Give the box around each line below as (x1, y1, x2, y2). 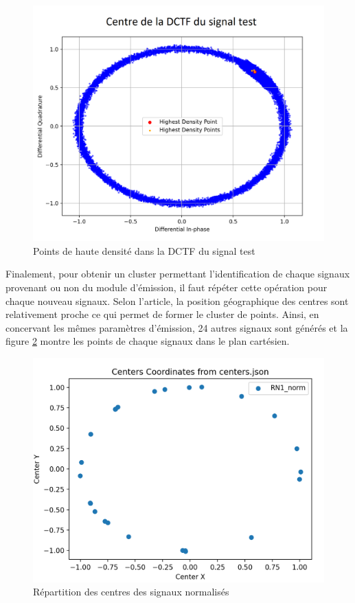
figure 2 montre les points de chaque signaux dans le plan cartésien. (5, 334, 290, 348)
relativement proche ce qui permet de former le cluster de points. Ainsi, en (5, 307, 319, 321)
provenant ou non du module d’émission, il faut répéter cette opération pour (5, 280, 328, 295)
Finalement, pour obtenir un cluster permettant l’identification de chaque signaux (5, 266, 350, 281)
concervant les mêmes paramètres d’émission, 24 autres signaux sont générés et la (5, 320, 348, 334)
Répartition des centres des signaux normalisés (33, 584, 229, 599)
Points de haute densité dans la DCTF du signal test (33, 243, 255, 258)
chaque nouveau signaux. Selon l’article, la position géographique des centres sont (5, 293, 349, 308)
